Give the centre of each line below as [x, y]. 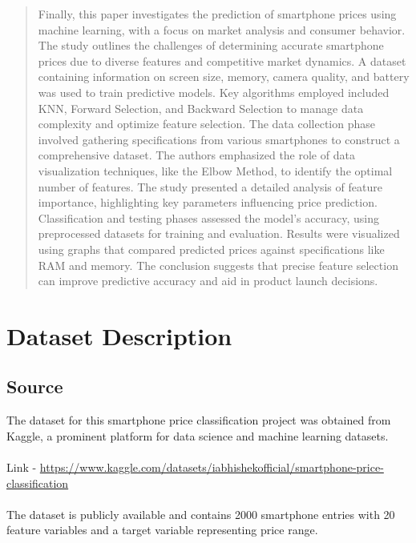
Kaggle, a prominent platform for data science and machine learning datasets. [198, 435]
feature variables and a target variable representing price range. [162, 530]
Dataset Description [119, 335]
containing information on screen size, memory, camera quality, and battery [224, 76]
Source [35, 386]
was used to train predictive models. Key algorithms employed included [214, 92]
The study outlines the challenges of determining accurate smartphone [211, 45]
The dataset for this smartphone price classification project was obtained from [199, 420]
